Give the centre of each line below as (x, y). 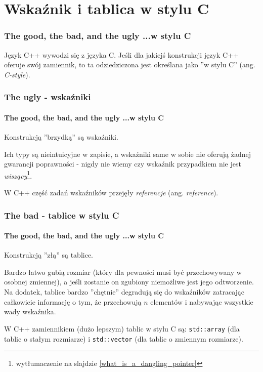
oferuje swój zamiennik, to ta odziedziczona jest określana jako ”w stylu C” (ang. (130, 65)
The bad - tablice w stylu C (62, 215)
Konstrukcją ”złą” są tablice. (49, 255)
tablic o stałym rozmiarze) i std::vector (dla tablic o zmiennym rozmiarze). (124, 338)
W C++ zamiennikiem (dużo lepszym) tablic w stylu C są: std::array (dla (122, 328)
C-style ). (17, 74)
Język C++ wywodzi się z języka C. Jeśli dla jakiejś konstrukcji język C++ (121, 54)
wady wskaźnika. (30, 312)
